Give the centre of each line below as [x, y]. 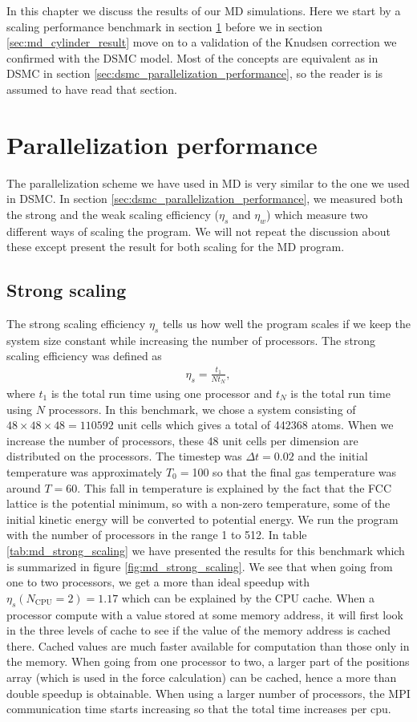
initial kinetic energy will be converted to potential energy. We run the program [202, 519]
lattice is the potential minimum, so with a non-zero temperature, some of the [198, 503]
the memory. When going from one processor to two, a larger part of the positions [208, 661]
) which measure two [317, 214]
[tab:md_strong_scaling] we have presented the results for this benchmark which [206, 550]
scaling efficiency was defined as [84, 356]
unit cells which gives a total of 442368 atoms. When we [255, 425]
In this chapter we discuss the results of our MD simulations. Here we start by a [204, 10]
